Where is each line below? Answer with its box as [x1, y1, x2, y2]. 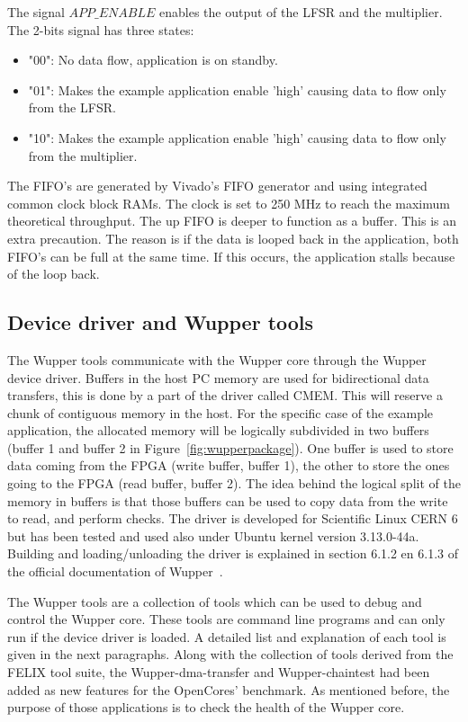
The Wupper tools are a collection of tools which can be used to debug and [7, 592, 422, 611]
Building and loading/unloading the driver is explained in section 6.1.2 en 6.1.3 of [7, 544, 459, 563]
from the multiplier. [28, 146, 138, 165]
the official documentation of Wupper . [7, 562, 223, 581]
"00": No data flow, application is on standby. [28, 50, 278, 69]
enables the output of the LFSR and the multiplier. [158, 3, 443, 21]
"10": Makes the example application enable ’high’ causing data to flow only [28, 128, 446, 147]
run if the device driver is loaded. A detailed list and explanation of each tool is [7, 627, 446, 646]
